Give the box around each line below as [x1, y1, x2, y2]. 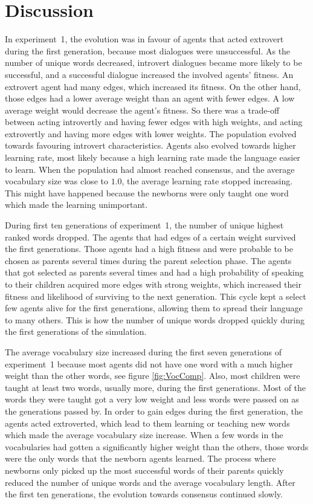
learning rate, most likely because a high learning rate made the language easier [5, 151, 300, 164]
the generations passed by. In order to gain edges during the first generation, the [5, 404, 303, 417]
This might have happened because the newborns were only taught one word [5, 186, 289, 199]
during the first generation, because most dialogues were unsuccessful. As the [5, 44, 291, 57]
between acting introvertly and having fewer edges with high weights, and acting [5, 115, 303, 128]
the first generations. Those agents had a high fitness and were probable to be [5, 242, 293, 255]
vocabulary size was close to [5, 175, 108, 187]
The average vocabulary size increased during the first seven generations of [5, 345, 282, 358]
